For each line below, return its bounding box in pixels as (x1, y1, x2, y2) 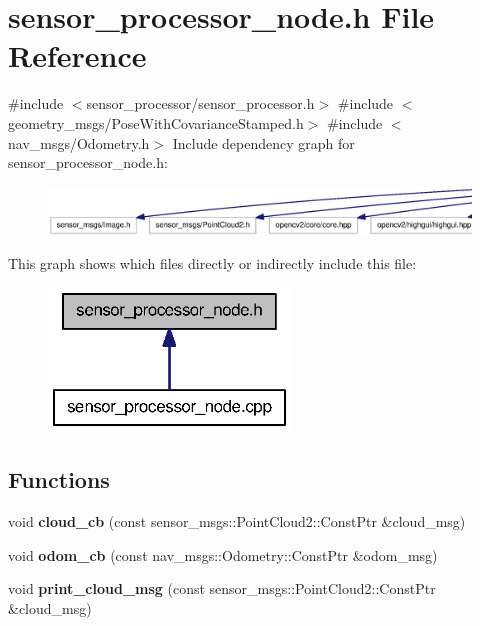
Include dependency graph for (172, 132, 355, 153)
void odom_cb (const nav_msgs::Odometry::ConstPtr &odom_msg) (8, 544, 438, 565)
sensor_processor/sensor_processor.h (86, 93, 315, 114)
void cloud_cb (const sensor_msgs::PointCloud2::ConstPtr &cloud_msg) (8, 510, 466, 531)
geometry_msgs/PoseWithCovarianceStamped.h (8, 112, 304, 133)
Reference (8, 35, 147, 76)
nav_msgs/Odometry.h (8, 132, 150, 153)
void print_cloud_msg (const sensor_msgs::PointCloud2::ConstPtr (8, 578, 436, 599)
